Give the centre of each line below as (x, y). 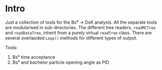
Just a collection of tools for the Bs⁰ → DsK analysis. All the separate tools (81, 22)
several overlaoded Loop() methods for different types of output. (71, 38)
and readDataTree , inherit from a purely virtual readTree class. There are (79, 33)
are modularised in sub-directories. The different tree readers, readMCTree (81, 27)
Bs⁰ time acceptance (34, 57)
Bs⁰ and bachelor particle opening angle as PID (61, 62)
